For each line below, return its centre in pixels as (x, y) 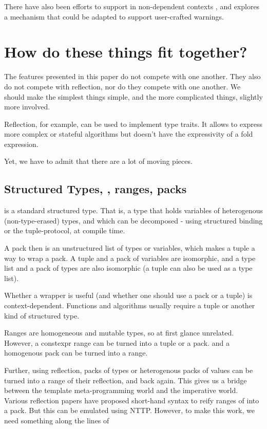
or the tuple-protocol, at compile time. (65, 230)
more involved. (27, 107)
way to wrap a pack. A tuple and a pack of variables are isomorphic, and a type (130, 258)
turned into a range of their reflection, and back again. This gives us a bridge (126, 380)
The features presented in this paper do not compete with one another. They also (132, 76)
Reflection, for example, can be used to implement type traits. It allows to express (133, 124)
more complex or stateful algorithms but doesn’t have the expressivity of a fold (129, 134)
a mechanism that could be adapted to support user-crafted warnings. (114, 16)
